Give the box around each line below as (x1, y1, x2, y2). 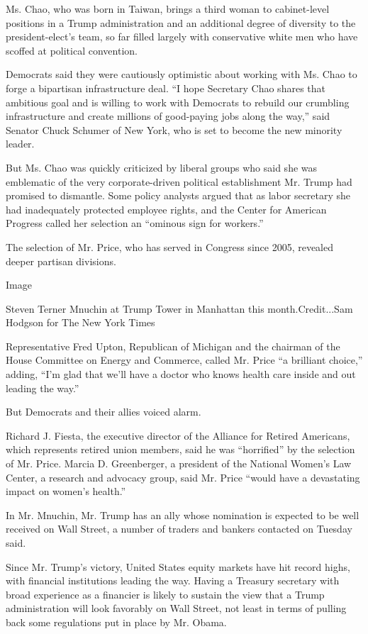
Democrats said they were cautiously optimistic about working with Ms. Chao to (6, 67, 357, 82)
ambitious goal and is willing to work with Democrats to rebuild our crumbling (6, 94, 350, 109)
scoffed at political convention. (6, 43, 138, 57)
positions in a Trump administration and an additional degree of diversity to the (6, 15, 356, 30)
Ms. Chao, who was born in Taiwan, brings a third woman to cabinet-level (6, 1, 330, 16)
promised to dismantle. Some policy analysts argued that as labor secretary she (6, 188, 351, 203)
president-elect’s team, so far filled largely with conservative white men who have (6, 29, 358, 44)
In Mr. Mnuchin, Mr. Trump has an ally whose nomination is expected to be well (6, 507, 359, 522)
